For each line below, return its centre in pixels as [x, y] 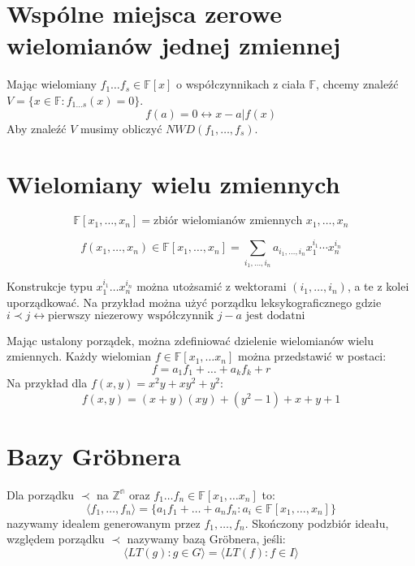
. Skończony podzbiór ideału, [317, 523]
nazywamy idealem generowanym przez [104, 523]
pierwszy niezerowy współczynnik [131, 315]
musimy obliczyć [121, 128]
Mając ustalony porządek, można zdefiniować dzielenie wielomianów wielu [190, 340]
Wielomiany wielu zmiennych [173, 184]
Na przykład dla [47, 383]
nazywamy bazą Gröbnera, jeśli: [206, 539]
